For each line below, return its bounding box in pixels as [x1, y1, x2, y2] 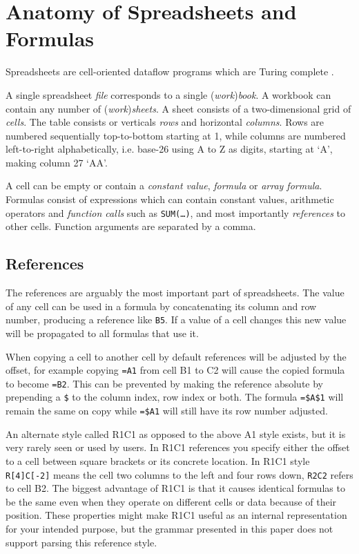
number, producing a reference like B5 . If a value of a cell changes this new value [6, 312, 347, 327]
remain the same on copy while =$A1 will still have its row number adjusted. [6, 403, 328, 418]
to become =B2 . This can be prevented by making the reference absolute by [6, 376, 324, 390]
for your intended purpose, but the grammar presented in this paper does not [6, 521, 333, 535]
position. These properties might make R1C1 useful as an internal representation [6, 508, 347, 522]
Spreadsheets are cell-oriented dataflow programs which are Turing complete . [6, 64, 334, 79]
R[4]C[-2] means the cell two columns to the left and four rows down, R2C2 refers [6, 467, 353, 481]
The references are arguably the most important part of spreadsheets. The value [6, 285, 345, 300]
